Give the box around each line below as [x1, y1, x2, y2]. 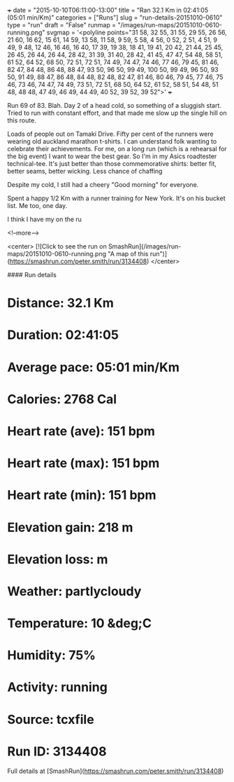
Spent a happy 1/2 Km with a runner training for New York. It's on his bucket [7, 194, 226, 202]
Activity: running [7, 679, 108, 695]
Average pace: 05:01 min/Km [7, 359, 180, 375]
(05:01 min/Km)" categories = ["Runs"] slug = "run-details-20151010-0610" [7, 13, 223, 22]
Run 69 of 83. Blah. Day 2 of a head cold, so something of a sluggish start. [7, 102, 222, 109]
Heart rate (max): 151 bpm [7, 455, 160, 471]
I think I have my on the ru [7, 215, 82, 223]
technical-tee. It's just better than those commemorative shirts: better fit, [7, 160, 217, 167]
